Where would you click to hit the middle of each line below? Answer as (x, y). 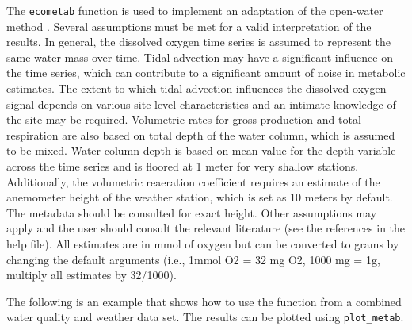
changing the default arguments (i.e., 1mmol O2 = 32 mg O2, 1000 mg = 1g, (193, 259)
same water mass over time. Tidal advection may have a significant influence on (200, 57)
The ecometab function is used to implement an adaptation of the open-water (195, 10)
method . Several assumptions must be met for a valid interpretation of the (189, 26)
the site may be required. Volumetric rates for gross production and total (184, 119)
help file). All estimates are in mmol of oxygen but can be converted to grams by (203, 243)
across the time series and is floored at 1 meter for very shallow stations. (183, 166)
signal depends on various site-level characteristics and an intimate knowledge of (201, 104)
